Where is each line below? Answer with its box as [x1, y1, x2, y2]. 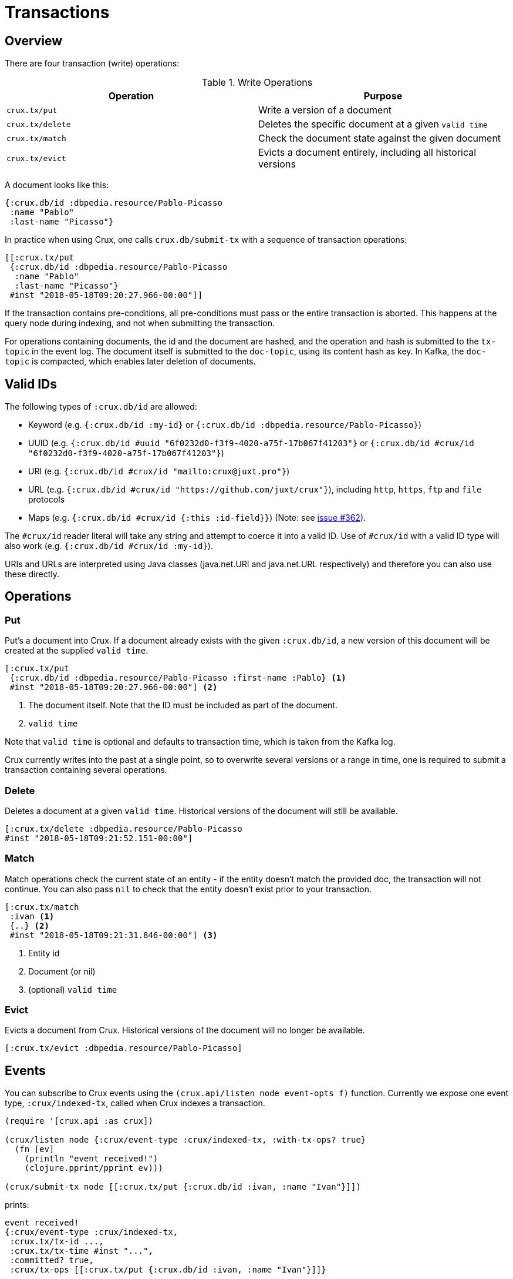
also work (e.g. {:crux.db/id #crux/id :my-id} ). [5, 541, 213, 551]
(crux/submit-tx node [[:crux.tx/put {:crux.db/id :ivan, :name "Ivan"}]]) [5, 1182, 361, 1192]
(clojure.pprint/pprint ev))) [24, 1163, 163, 1173]
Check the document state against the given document [258, 132, 501, 145]
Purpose [363, 90, 403, 102]
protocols [28, 494, 65, 505]
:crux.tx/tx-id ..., [9, 1237, 104, 1247]
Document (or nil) [28, 966, 96, 976]
